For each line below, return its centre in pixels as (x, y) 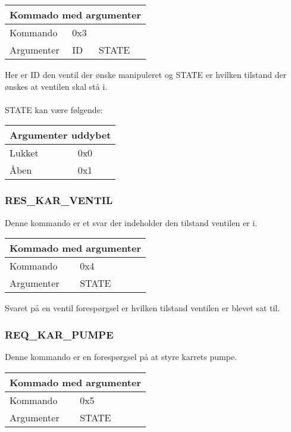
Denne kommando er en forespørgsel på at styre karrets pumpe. (121, 356)
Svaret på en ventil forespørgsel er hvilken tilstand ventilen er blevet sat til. (143, 308)
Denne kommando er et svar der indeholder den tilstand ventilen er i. (131, 222)
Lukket (24, 153)
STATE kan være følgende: (54, 109)
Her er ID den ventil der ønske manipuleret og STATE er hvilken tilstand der (146, 74)
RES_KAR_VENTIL (59, 200)
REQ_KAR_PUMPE (59, 334)
